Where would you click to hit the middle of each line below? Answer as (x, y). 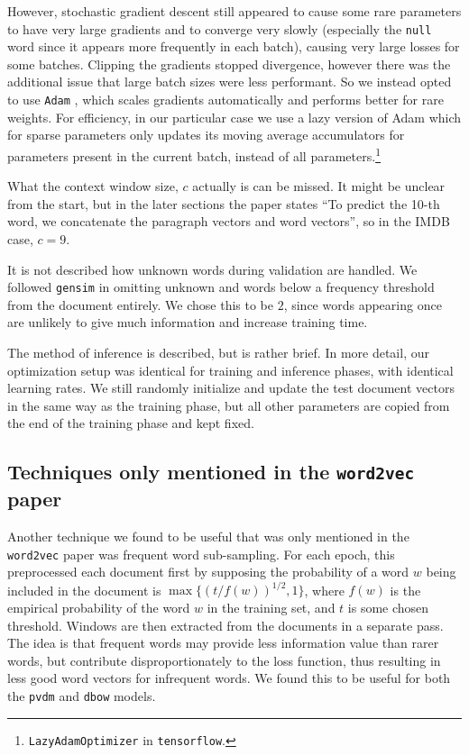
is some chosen (388, 608)
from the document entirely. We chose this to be (140, 304)
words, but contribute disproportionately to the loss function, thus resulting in (224, 660)
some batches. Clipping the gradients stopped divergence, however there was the (229, 64)
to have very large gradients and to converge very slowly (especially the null (220, 28)
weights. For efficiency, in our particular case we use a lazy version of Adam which (234, 117)
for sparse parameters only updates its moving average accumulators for (206, 135)
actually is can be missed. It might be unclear (319, 186)
